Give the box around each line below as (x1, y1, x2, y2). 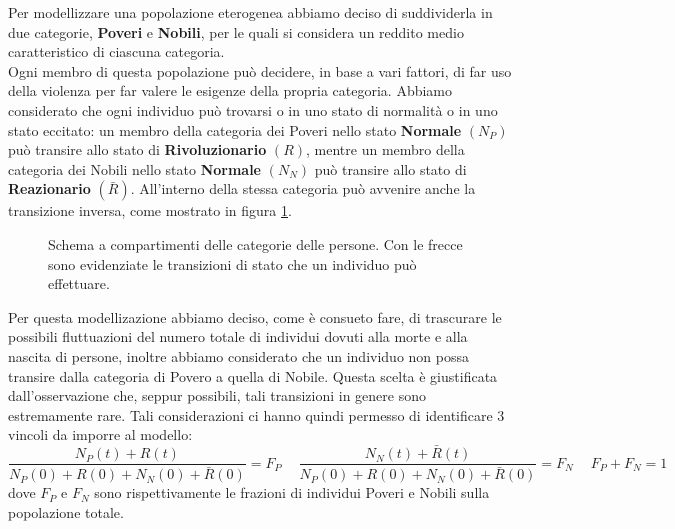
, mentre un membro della (306, 139, 465, 160)
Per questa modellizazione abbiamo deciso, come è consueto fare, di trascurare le (8, 306, 502, 327)
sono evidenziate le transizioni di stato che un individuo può (48, 253, 417, 274)
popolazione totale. (8, 501, 124, 522)
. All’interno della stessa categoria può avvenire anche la (130, 178, 476, 199)
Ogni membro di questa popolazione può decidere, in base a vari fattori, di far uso (8, 60, 512, 81)
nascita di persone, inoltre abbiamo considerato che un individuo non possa (8, 345, 469, 366)
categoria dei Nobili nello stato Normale (8, 158, 261, 179)
